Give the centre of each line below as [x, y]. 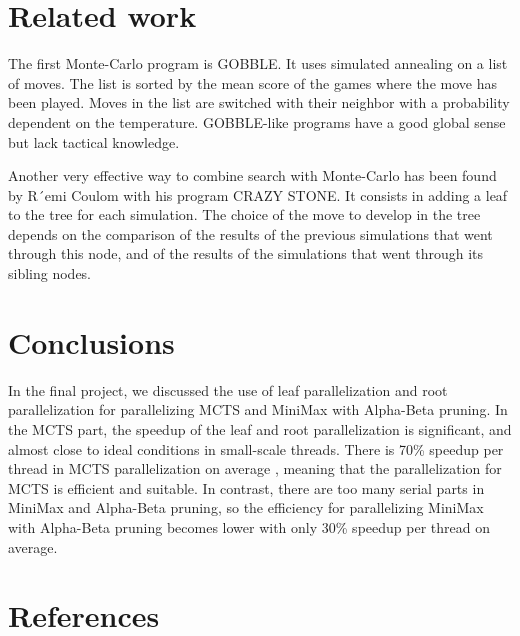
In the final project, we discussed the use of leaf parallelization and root [228, 389]
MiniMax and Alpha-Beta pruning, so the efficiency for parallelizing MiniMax [246, 507]
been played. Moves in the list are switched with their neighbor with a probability [259, 102]
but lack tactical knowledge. [94, 141]
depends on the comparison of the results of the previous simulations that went [250, 233]
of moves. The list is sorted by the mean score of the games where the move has [252, 82]
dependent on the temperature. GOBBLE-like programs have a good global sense [257, 121]
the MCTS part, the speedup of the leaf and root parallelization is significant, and [260, 428]
